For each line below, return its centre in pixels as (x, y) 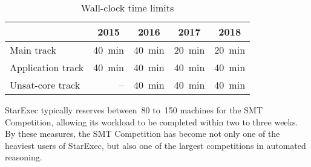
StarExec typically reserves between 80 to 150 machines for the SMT (134, 110)
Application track (47, 67)
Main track (33, 50)
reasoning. (24, 157)
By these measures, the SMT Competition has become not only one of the (142, 134)
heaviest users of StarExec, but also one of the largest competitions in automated (155, 145)
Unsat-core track (45, 85)
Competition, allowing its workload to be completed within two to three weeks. (152, 121)
